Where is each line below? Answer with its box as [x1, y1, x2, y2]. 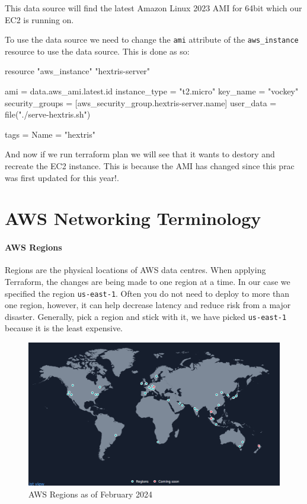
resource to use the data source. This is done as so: [5, 45, 190, 57]
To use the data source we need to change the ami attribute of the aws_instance [5, 33, 299, 46]
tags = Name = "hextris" [5, 128, 95, 140]
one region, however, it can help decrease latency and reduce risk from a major [5, 299, 291, 311]
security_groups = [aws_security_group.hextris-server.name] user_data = [5, 96, 277, 109]
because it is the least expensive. [5, 322, 123, 334]
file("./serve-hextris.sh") [5, 108, 91, 121]
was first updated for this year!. [5, 171, 119, 183]
